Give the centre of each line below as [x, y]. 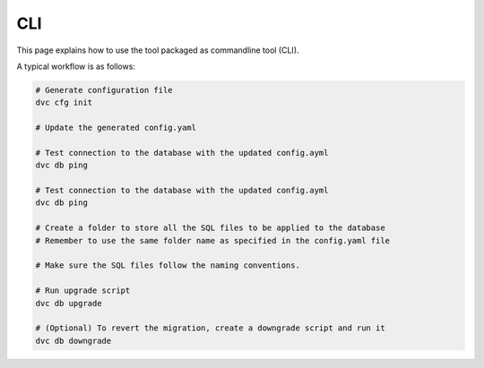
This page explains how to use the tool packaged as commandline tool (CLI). [158, 50]
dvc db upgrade [69, 303]
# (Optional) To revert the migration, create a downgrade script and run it [210, 328]
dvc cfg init [64, 103]
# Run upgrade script [83, 291]
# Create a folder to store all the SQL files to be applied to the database [210, 228]
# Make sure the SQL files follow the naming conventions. [168, 265]
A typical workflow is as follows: [76, 66]
